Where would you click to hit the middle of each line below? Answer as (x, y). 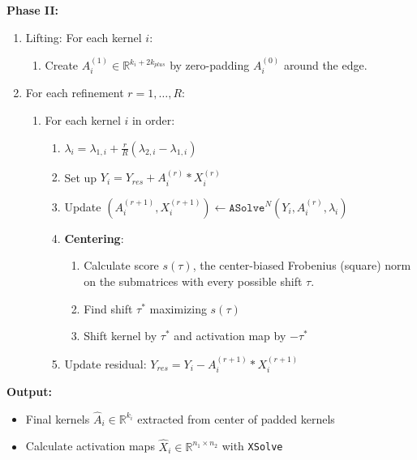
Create (62, 65)
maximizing (178, 308)
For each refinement (75, 93)
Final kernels (58, 418)
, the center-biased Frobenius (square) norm (302, 265)
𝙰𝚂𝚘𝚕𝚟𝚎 (247, 208)
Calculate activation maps (90, 446)
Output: (29, 392)
